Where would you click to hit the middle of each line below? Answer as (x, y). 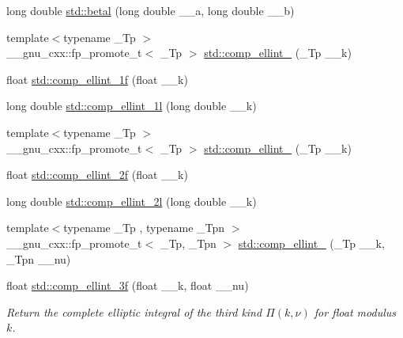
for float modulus (355, 311)
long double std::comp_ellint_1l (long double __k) (132, 106)
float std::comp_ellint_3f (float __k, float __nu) (128, 285)
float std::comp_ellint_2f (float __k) (97, 175)
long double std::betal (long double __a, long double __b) (151, 10)
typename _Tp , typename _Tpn (144, 228)
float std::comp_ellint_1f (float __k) (97, 79)
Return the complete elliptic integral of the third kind (134, 311)
